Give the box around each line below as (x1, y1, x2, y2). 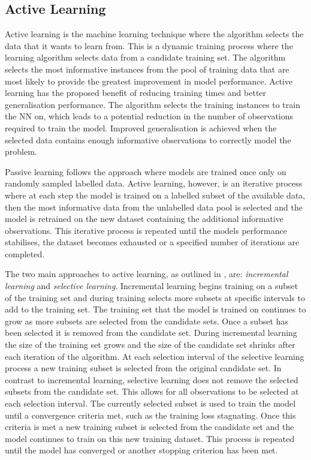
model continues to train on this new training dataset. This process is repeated (5, 432, 295, 444)
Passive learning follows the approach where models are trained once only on (5, 165, 286, 178)
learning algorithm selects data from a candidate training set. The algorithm (5, 51, 286, 64)
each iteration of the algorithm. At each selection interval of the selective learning (5, 350, 304, 362)
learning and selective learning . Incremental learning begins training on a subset (5, 279, 298, 292)
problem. (5, 145, 37, 158)
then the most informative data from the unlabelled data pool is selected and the (5, 200, 303, 213)
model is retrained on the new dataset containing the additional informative (5, 212, 284, 225)
